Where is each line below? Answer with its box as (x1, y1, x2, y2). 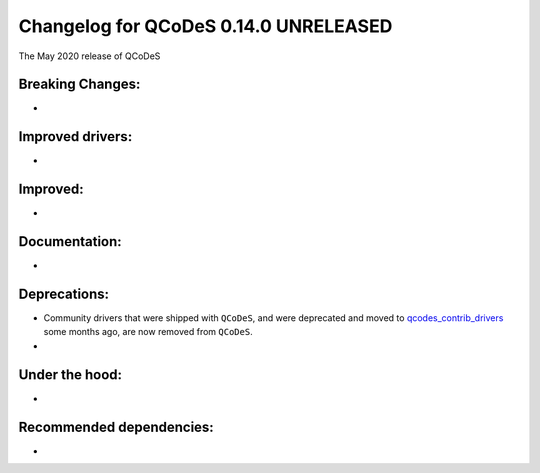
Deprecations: (18, 285, 110, 302)
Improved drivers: (18, 128, 133, 145)
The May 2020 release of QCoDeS (18, 50, 161, 62)
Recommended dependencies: (18, 418, 214, 435)
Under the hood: (18, 366, 123, 383)
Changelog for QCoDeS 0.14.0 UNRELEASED (18, 15, 393, 37)
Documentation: (18, 233, 122, 250)
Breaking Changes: (18, 76, 141, 93)
